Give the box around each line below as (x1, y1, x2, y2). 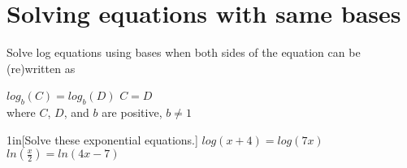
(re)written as (6, 59, 76, 76)
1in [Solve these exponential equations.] (6, 131, 198, 148)
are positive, (102, 104, 162, 121)
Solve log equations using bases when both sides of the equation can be (6, 44, 361, 61)
